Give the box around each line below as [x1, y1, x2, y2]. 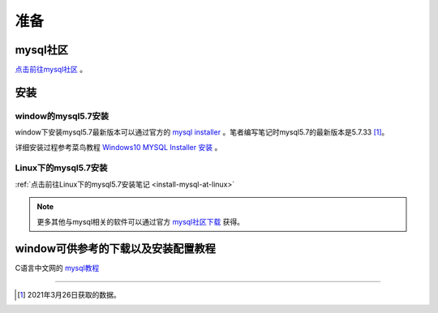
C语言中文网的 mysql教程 [15, 264, 100, 273]
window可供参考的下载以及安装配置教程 [15, 242, 217, 255]
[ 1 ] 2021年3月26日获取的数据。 [17, 289, 121, 299]
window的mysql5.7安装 [15, 110, 109, 122]
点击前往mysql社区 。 [15, 65, 88, 75]
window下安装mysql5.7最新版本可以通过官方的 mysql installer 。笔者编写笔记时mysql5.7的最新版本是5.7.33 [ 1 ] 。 [15, 127, 389, 137]
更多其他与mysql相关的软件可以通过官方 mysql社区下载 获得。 [36, 217, 245, 226]
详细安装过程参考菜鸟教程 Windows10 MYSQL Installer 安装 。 [15, 142, 222, 152]
